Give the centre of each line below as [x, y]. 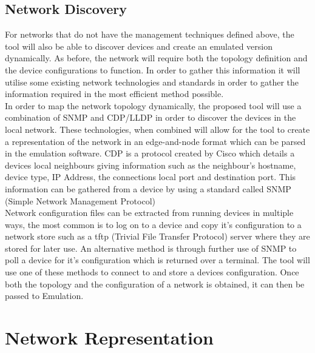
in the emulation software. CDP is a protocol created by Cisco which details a [150, 153]
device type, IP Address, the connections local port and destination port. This [151, 177]
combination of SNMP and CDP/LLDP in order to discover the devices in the [151, 117]
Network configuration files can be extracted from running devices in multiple [149, 213]
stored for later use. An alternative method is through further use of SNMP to [151, 248]
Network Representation [109, 338]
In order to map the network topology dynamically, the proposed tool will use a [153, 105]
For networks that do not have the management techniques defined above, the [150, 34]
